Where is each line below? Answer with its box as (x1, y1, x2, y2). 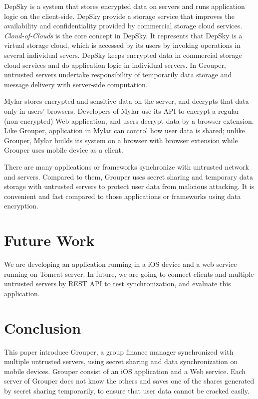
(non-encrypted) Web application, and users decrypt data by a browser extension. (4, 115, 254, 126)
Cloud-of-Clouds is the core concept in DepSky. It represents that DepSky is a (4, 30, 243, 40)
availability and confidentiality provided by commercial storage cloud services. (4, 20, 243, 31)
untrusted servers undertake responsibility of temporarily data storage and (4, 69, 232, 80)
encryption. (4, 200, 38, 211)
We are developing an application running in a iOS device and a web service (4, 259, 237, 269)
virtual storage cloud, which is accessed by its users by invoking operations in (4, 40, 241, 50)
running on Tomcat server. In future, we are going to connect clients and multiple (4, 268, 254, 279)
